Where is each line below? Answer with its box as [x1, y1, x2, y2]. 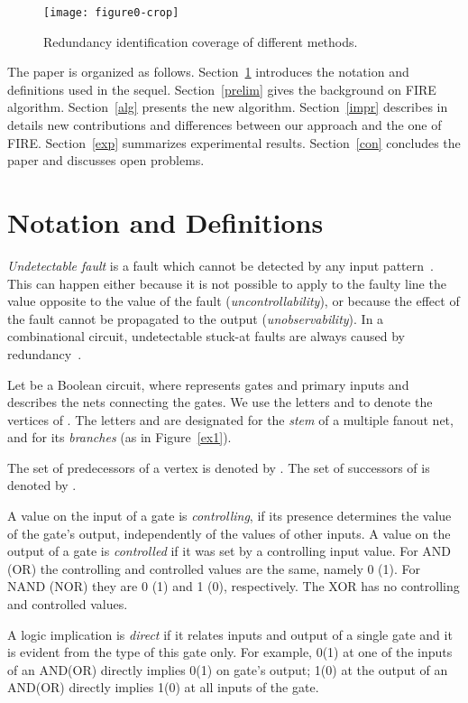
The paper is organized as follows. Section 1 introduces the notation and [7, 62, 409, 81]
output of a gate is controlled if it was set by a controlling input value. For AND [7, 541, 452, 560]
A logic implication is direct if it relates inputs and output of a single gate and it [7, 624, 453, 643]
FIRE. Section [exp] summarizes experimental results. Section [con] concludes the [7, 133, 461, 152]
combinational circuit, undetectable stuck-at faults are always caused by [7, 327, 405, 346]
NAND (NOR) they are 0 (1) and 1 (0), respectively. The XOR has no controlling [7, 577, 460, 596]
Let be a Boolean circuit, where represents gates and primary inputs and [7, 375, 409, 393]
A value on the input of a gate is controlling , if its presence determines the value [7, 506, 452, 525]
